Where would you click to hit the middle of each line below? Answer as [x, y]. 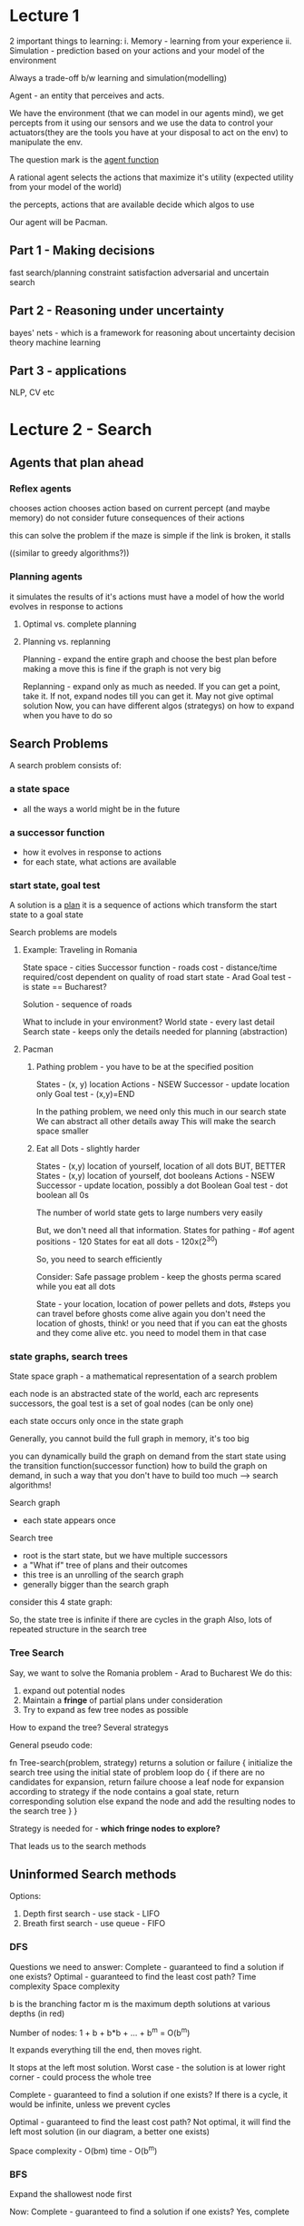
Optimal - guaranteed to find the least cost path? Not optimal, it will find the [150, 2122]
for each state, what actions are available [99, 861]
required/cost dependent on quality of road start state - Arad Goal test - [157, 977]
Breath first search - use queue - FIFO [94, 1924]
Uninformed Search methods [93, 1874]
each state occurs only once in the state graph [97, 1421]
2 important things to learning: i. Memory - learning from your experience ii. [151, 41]
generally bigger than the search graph [96, 1585]
